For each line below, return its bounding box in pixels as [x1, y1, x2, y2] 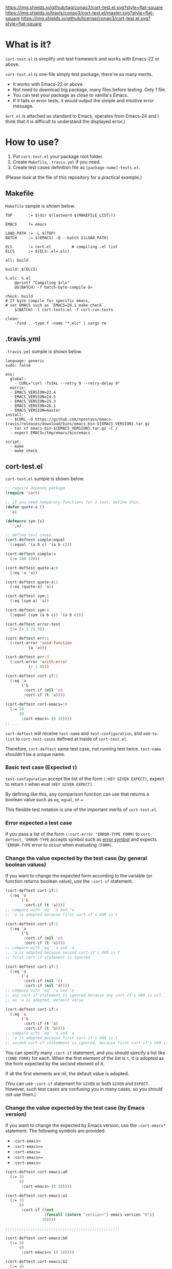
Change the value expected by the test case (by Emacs [5, 1104, 145, 1111]
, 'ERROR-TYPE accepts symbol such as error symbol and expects [21, 836, 157, 842]
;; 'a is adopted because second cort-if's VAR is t [5, 950, 120, 955]
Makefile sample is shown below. [5, 203, 75, 209]
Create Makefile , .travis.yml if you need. [12, 159, 101, 165]
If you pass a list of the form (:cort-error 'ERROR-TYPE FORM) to [5, 831, 140, 837]
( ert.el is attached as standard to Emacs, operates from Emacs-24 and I [5, 113, 159, 119]
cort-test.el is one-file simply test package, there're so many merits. [5, 71, 153, 77]
